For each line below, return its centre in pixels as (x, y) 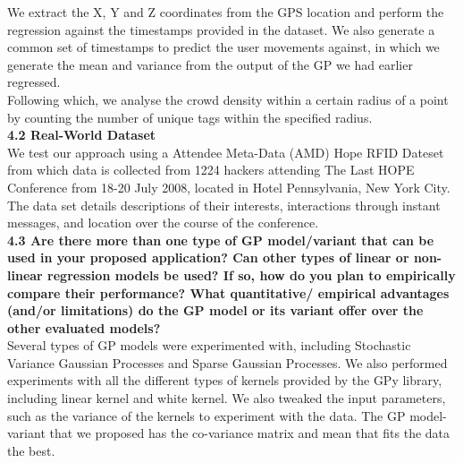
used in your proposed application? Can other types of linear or (208, 257)
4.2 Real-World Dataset (82, 135)
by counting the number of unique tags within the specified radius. (190, 117)
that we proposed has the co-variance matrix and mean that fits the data (250, 433)
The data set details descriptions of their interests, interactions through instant (224, 205)
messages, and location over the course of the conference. (163, 223)
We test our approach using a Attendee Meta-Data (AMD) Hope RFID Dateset (226, 152)
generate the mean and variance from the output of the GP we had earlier (210, 64)
